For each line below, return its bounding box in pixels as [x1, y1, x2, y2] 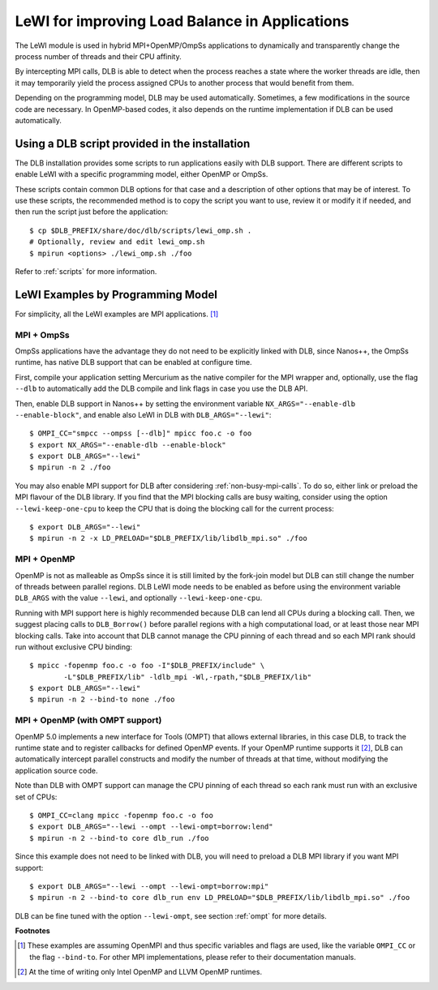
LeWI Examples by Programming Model [15, 288, 218, 302]
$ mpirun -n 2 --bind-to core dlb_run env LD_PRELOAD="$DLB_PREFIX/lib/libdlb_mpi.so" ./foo [29, 893, 410, 902]
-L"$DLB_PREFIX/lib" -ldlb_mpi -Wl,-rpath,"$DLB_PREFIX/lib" [63, 672, 312, 681]
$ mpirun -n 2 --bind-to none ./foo [29, 695, 175, 705]
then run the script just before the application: [15, 207, 169, 216]
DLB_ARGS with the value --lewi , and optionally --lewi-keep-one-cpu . [15, 593, 263, 603]
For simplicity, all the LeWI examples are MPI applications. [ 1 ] [15, 309, 219, 319]
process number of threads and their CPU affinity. [15, 51, 182, 61]
